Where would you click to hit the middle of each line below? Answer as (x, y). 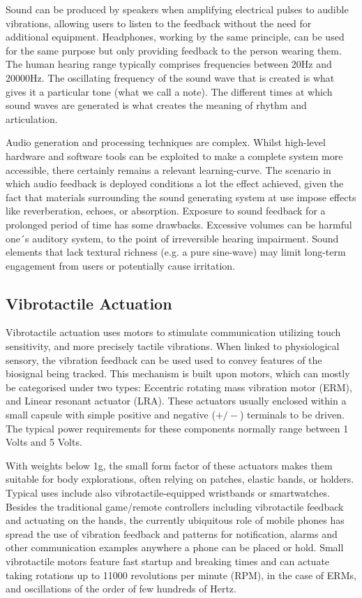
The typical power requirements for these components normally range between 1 (177, 428)
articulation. (32, 118)
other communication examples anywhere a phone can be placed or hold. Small (175, 547)
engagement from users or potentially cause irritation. (121, 265)
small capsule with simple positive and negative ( (111, 415)
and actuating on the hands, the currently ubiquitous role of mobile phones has (175, 520)
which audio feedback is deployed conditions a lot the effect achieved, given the (175, 183)
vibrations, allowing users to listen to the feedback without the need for (159, 23)
